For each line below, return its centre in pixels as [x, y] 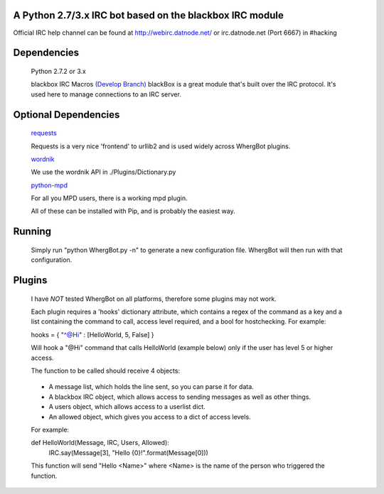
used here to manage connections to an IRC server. [106, 94]
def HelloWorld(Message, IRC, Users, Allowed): [100, 443]
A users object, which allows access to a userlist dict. [127, 407]
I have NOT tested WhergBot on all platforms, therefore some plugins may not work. [154, 299]
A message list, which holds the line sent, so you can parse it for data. [151, 387]
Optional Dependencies [66, 115]
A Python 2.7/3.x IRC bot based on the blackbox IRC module [148, 15]
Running [32, 232]
